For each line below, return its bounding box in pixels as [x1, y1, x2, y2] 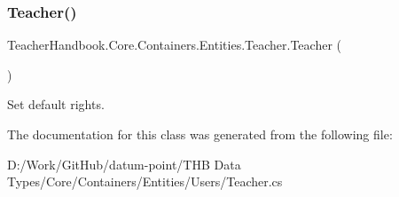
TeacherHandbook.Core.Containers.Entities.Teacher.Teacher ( [7, 35, 342, 54]
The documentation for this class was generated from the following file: [7, 125, 393, 143]
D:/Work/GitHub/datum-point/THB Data [7, 154, 241, 173]
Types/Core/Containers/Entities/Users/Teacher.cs [7, 172, 283, 191]
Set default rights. [7, 95, 105, 114]
